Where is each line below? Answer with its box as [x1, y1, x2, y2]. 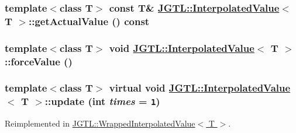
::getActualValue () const [28, 13, 150, 28]
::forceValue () [5, 54, 73, 68]
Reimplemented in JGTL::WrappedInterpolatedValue [5, 117, 195, 129]
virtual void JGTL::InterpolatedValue [109, 80, 291, 95]
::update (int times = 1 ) [44, 94, 160, 108]
